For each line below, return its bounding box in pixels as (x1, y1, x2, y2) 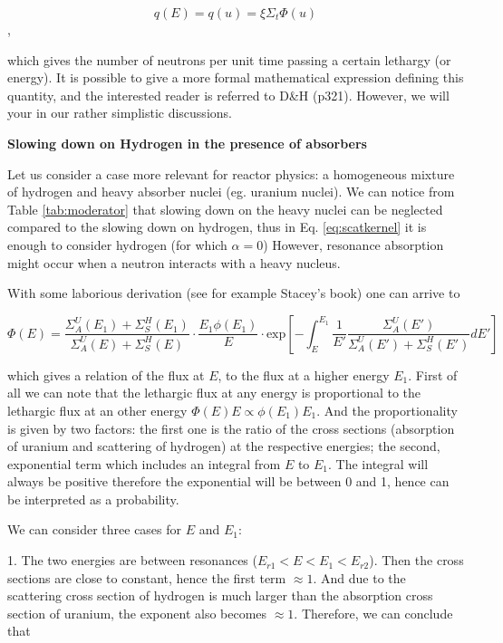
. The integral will (328, 454, 429, 473)
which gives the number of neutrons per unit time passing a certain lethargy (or (7, 50, 451, 69)
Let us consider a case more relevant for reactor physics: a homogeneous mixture (7, 164, 455, 183)
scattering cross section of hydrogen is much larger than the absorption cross (7, 586, 433, 605)
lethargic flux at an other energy (7, 400, 188, 419)
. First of (408, 365, 458, 384)
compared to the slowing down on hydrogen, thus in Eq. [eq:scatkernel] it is (7, 217, 427, 236)
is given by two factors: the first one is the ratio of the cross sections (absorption (7, 418, 455, 437)
